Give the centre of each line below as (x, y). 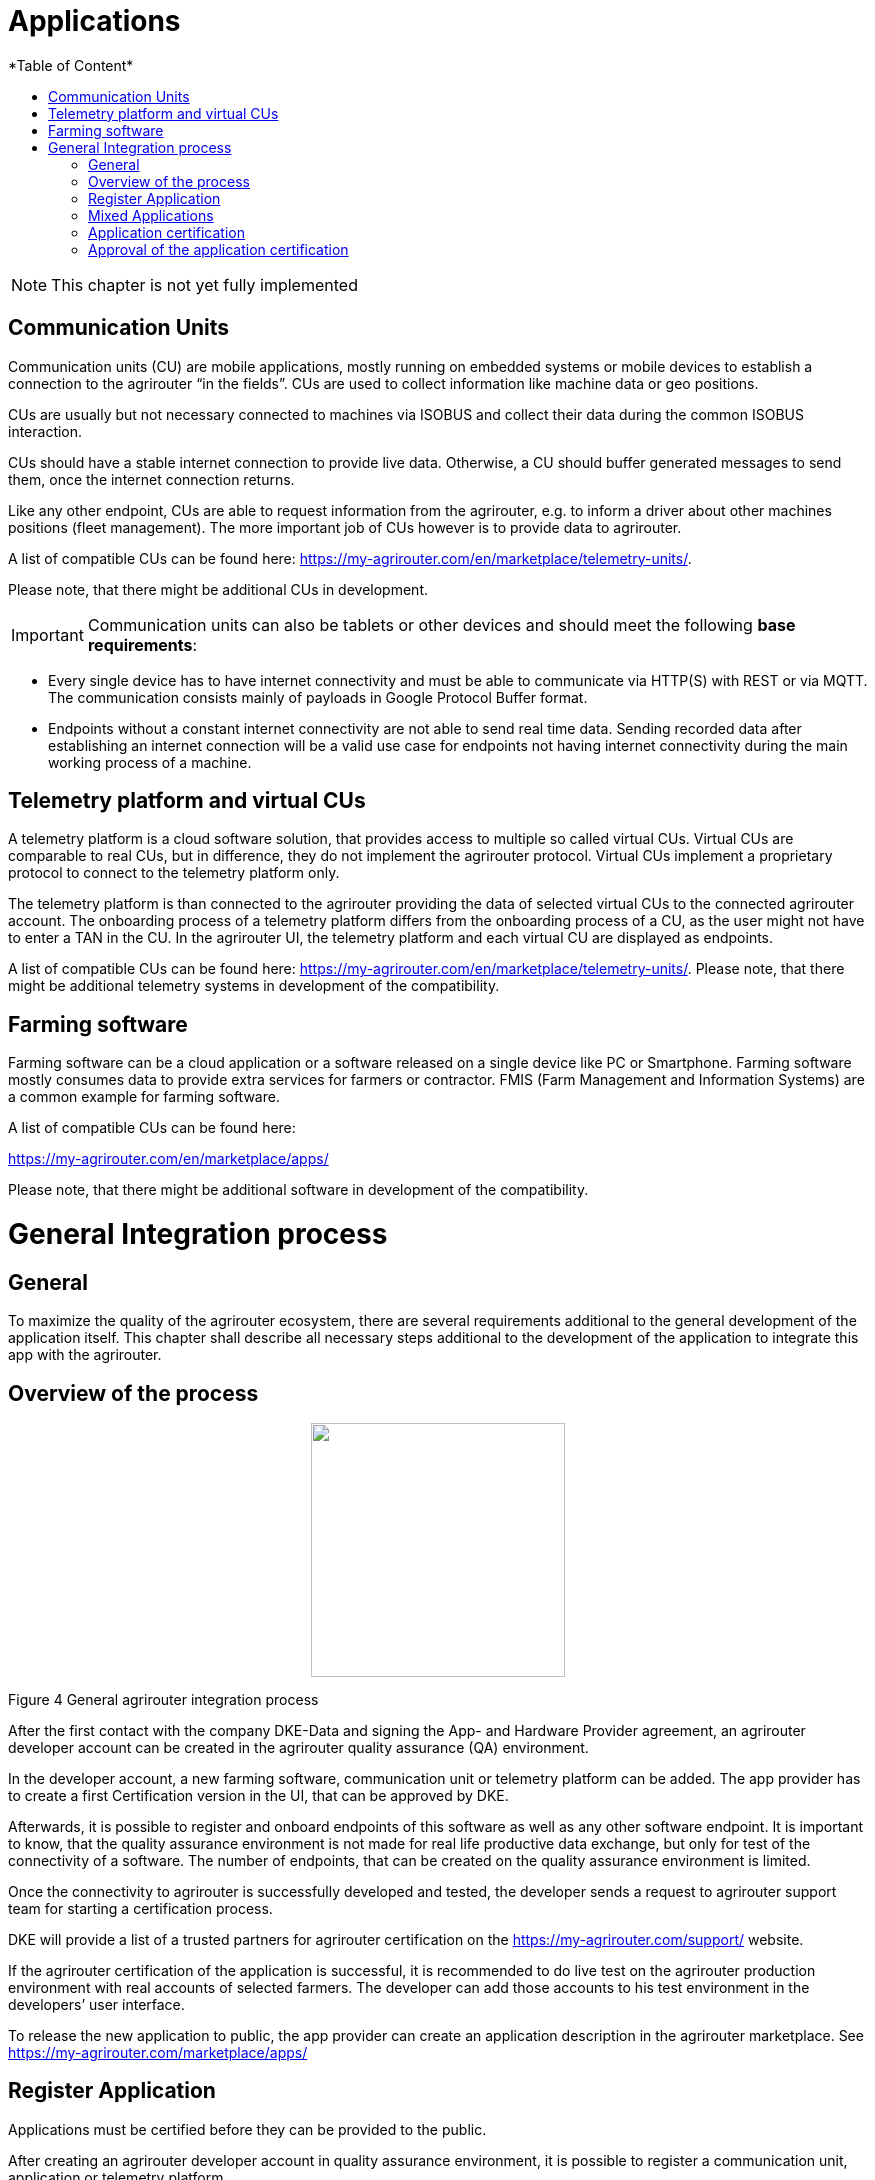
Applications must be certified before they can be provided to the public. (247, 2129)
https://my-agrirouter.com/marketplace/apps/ (158, 2053)
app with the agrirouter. (85, 1355)
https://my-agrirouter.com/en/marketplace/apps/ (168, 1159)
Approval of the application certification (218, 249)
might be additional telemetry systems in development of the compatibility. (254, 986)
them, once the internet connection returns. (151, 479)
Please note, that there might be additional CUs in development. (218, 589)
